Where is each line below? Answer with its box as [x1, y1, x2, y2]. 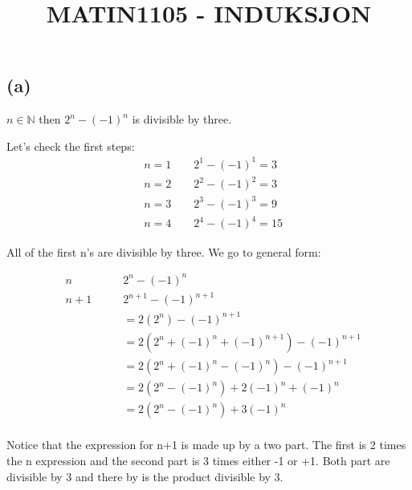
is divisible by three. [132, 111, 232, 128]
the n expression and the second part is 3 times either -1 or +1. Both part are [6, 452, 390, 468]
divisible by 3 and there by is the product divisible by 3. [6, 468, 284, 484]
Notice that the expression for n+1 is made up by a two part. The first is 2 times [6, 436, 406, 453]
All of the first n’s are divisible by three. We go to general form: [6, 243, 321, 260]
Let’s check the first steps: [6, 137, 135, 154]
